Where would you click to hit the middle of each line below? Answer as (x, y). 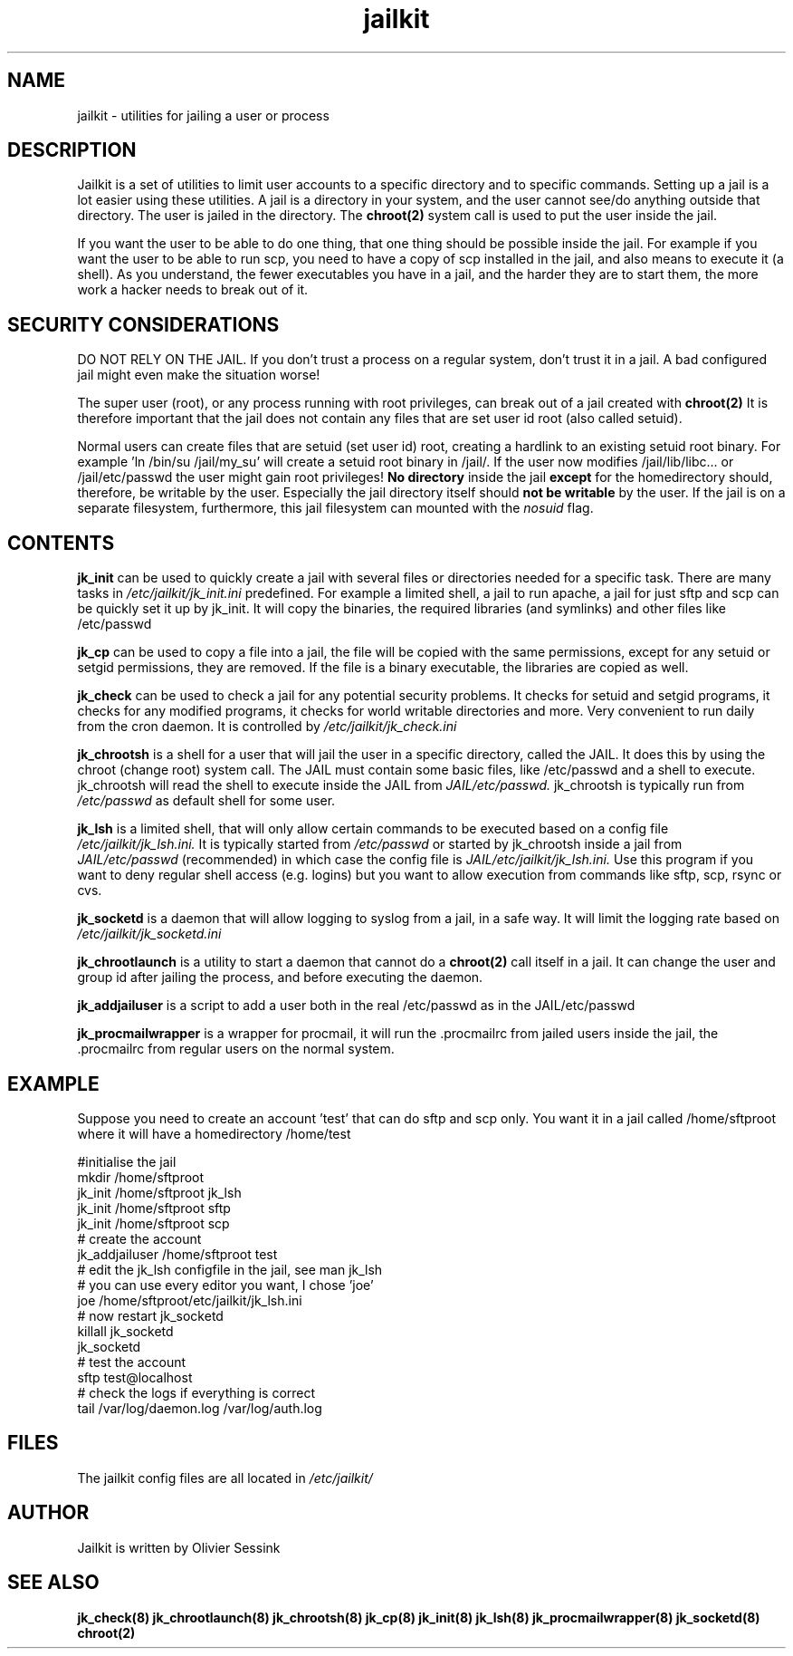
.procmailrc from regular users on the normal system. (236, 1049)
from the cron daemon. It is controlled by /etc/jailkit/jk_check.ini (267, 727)
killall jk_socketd (125, 1331)
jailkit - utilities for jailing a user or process (203, 115)
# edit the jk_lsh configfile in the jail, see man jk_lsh (230, 1269)
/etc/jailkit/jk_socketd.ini (149, 934)
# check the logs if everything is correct (196, 1392)
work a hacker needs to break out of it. (193, 290)
